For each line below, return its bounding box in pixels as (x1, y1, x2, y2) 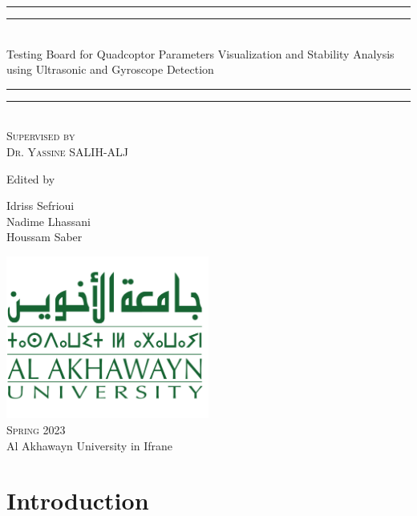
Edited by (6, 170, 55, 187)
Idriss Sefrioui (6, 197, 75, 214)
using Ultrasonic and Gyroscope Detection (6, 61, 214, 78)
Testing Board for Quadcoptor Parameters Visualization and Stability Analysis (6, 45, 395, 62)
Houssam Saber (6, 228, 83, 245)
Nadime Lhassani (6, 212, 91, 229)
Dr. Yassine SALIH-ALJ (6, 143, 129, 159)
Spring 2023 (6, 421, 66, 438)
